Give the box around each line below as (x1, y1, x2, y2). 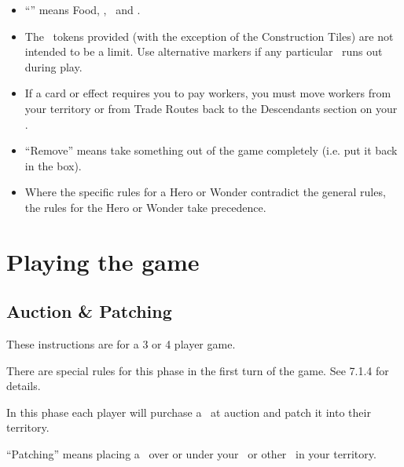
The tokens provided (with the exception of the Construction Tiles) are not (24, 27, 394, 44)
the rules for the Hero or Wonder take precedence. (24, 199, 266, 215)
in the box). (24, 157, 82, 173)
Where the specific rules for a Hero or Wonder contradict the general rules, (24, 184, 386, 200)
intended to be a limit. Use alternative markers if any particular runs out (24, 43, 383, 60)
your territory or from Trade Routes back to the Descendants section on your (24, 100, 398, 116)
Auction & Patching (6, 299, 172, 323)
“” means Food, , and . (24, 2, 141, 17)
